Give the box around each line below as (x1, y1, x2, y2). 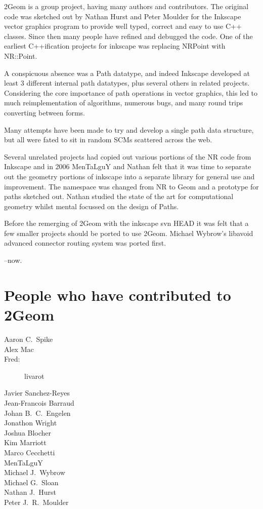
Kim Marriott (4, 437, 47, 448)
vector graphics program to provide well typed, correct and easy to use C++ (4, 21, 242, 31)
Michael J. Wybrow (4, 467, 65, 478)
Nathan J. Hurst (4, 487, 56, 497)
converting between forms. (4, 107, 85, 118)
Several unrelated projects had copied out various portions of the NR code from (4, 151, 251, 162)
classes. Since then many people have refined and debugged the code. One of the (4, 30, 253, 41)
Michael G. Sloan (4, 477, 59, 487)
